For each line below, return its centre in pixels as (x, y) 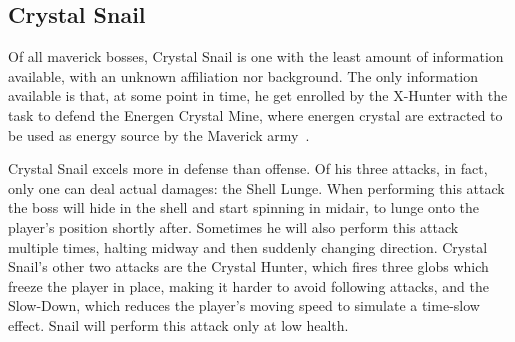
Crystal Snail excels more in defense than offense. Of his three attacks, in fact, (248, 168)
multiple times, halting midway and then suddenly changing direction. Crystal (248, 246)
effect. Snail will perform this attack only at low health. (178, 324)
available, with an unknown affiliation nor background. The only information (243, 75)
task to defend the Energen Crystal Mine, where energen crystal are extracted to (255, 114)
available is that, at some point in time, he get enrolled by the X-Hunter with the (258, 95)
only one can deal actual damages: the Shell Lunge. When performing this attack (256, 187)
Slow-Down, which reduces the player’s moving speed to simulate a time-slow (244, 305)
